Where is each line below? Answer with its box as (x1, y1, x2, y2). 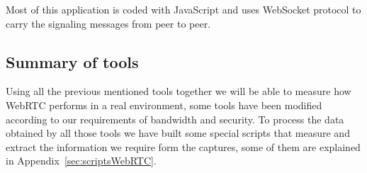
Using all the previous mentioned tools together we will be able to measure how (6, 84, 351, 99)
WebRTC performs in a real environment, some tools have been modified (6, 97, 322, 112)
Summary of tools (6, 50, 139, 72)
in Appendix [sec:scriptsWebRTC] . (6, 153, 157, 168)
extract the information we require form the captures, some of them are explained (6, 139, 361, 154)
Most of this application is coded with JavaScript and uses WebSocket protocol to (6, 2, 361, 16)
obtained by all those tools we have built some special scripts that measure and (6, 125, 350, 140)
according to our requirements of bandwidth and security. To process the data (6, 111, 344, 126)
